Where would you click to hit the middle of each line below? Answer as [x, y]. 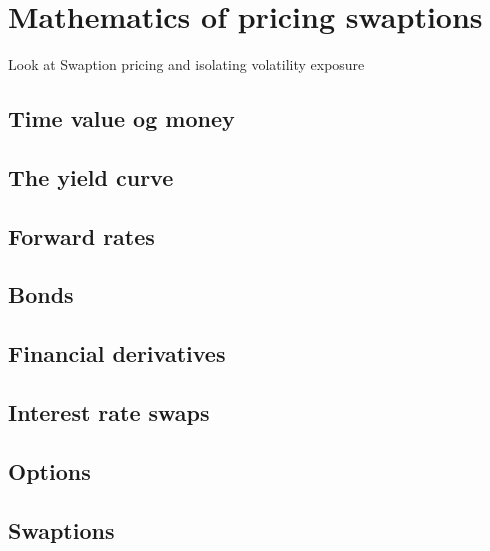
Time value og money [121, 118]
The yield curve [91, 176]
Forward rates [81, 235]
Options [49, 470]
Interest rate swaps [109, 412]
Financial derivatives [117, 353]
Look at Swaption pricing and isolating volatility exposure [186, 64]
